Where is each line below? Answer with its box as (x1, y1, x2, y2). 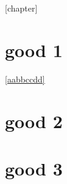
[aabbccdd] (5, 72, 45, 85)
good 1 (5, 37, 63, 62)
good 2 (5, 108, 63, 133)
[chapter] (5, 2, 38, 14)
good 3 (5, 155, 63, 180)
